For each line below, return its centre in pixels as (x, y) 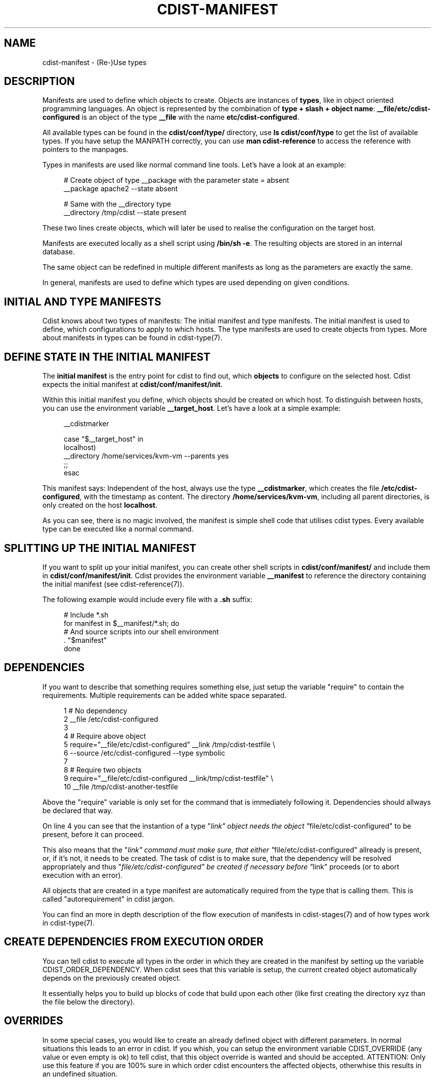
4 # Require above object (105, 736)
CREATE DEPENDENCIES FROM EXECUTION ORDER (134, 942)
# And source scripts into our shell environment (141, 631)
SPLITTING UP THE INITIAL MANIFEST (100, 548)
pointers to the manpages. (85, 150)
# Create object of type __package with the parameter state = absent (177, 180)
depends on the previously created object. (112, 978)
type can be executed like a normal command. (118, 529)
